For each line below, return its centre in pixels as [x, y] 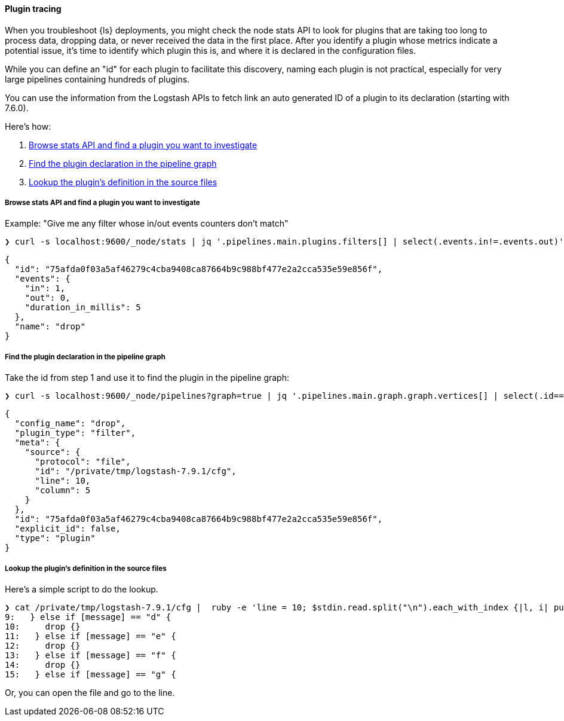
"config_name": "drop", [70, 424]
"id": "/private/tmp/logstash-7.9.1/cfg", [136, 471]
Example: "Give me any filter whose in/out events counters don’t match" [147, 224]
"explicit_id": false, [68, 529]
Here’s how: [28, 126]
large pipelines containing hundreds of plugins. [97, 79]
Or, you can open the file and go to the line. [90, 692]
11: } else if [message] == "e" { [91, 636]
